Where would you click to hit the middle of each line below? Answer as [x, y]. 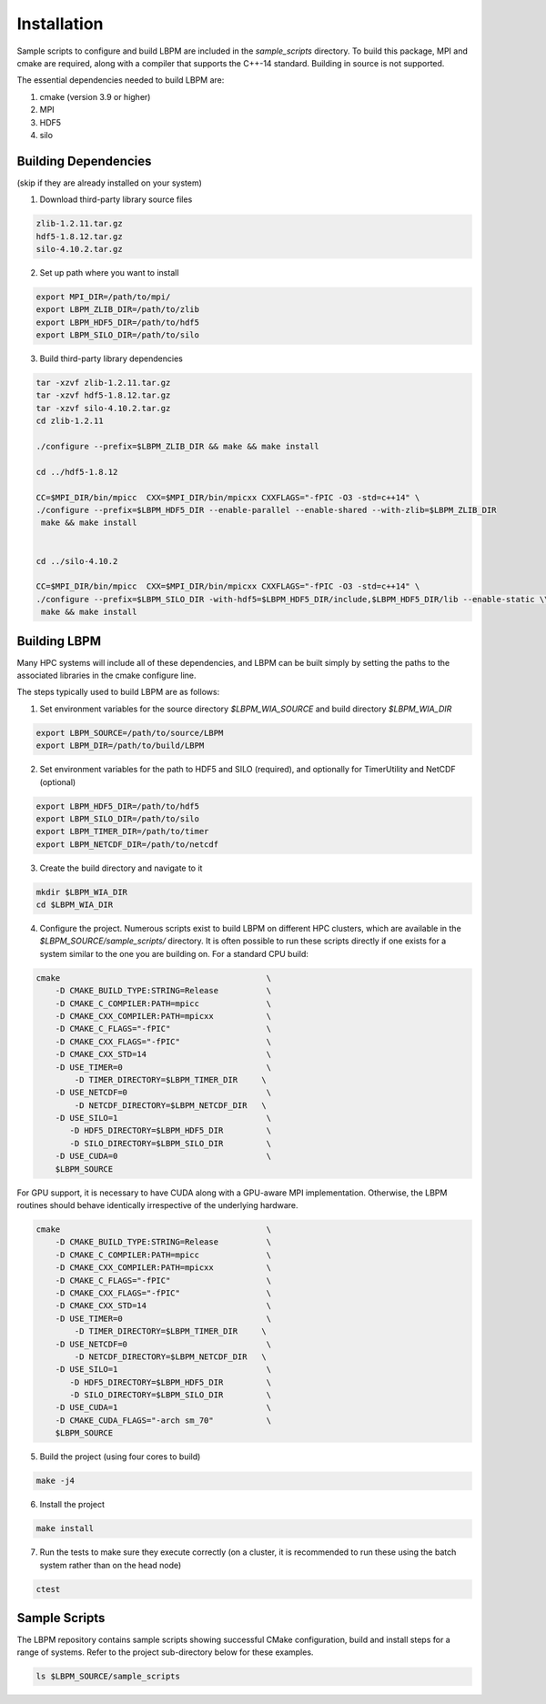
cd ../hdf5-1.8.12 [77, 472]
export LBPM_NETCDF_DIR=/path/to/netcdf [127, 844]
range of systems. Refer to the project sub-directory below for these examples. [165, 1652]
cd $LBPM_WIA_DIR [75, 905]
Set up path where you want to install [109, 272]
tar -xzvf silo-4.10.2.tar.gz [103, 408]
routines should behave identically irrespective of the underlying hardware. [157, 1205]
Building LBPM [59, 641]
